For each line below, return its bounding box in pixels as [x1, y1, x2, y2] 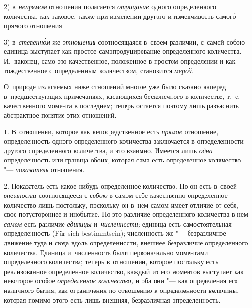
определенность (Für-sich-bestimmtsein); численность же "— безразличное [4, 228, 226, 238]
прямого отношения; [4, 20, 64, 31]
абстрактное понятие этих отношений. [4, 110, 117, 120]
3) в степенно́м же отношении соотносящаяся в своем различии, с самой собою [4, 36, 245, 47]
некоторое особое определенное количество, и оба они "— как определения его [4, 276, 238, 286]
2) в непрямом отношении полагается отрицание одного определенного [4, 1, 216, 11]
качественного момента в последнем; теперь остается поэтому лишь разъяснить [4, 100, 239, 111]
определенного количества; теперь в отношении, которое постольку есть [4, 257, 219, 267]
